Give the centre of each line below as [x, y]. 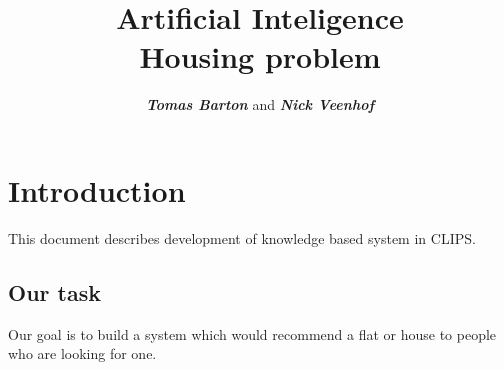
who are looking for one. [82, 353]
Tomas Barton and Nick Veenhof [260, 104]
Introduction [97, 189]
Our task [54, 291]
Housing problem [260, 56]
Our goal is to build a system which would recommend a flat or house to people [252, 333]
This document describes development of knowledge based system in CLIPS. [242, 237]
